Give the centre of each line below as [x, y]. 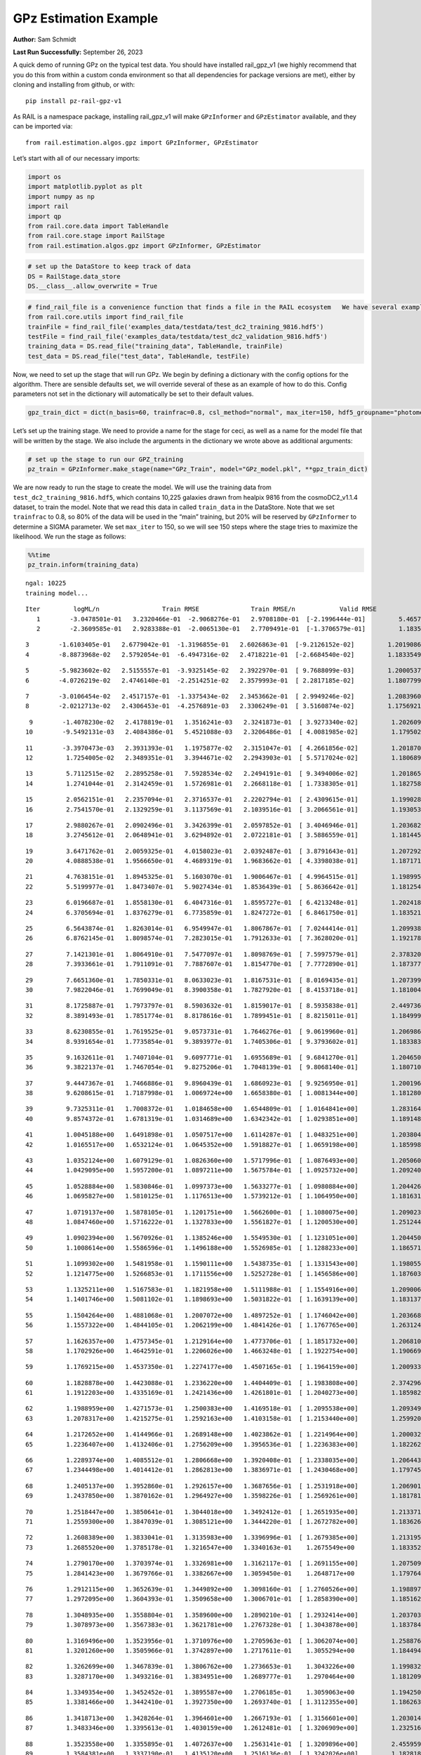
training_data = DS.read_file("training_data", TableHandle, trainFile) [155, 346]
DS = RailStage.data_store [74, 276]
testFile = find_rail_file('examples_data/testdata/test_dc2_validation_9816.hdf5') [178, 336]
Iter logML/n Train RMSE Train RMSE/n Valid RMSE [201, 609]
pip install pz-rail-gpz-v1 [74, 101]
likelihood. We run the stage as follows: [69, 536]
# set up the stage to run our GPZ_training [106, 459]
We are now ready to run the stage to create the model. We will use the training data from [142, 487]
